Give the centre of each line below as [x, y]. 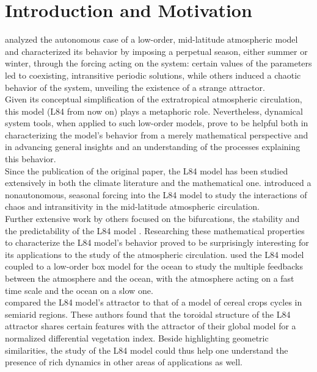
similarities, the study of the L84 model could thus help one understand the [147, 350]
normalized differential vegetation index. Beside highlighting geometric [137, 338]
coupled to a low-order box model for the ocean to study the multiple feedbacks [154, 266]
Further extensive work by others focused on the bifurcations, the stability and [152, 219]
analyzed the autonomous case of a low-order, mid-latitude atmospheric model [151, 39]
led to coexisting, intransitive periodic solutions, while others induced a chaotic [153, 75]
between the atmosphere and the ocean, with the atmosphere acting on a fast [150, 278]
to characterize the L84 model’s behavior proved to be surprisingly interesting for [157, 242]
